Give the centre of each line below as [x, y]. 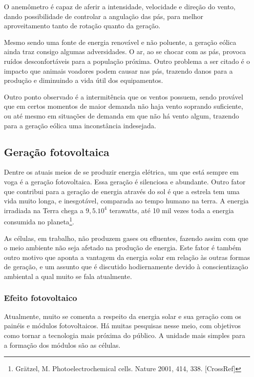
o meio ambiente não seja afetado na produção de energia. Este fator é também [123, 248]
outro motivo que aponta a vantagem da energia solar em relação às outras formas [127, 257]
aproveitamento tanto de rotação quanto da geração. [82, 26]
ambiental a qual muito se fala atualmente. [68, 276]
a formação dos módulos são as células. [62, 345]
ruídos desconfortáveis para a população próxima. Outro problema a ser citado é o [127, 61]
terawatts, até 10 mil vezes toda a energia [171, 210]
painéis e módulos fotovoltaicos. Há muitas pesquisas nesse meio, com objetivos [122, 326]
